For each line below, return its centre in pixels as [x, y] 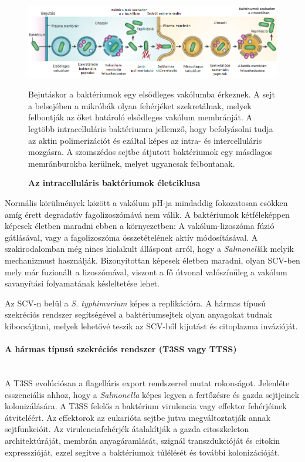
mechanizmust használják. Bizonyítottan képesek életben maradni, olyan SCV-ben [152, 260]
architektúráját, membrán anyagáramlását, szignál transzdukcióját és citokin [143, 440]
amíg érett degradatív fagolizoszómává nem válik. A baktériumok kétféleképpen [147, 214]
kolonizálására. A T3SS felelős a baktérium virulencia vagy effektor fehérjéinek [146, 406]
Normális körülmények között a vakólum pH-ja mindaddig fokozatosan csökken [146, 203]
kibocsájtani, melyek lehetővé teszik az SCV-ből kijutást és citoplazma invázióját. [151, 326]
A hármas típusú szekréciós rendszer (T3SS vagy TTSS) [121, 349]
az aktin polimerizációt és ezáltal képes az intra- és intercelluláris [145, 140]
